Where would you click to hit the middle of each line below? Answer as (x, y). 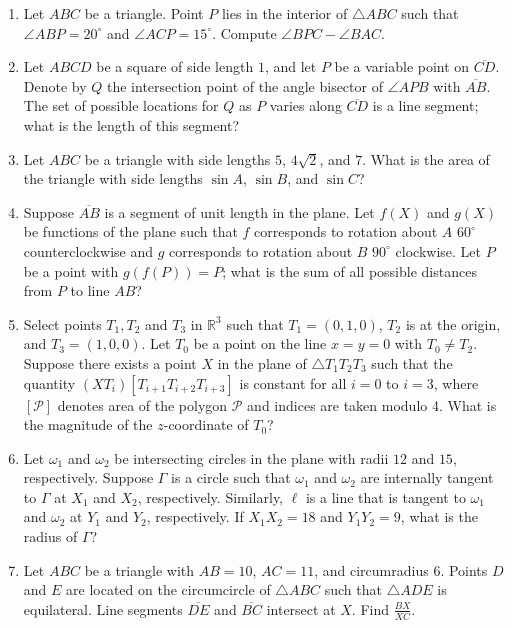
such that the (412, 362)
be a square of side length (175, 66)
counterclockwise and (88, 250)
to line (90, 290)
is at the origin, (453, 323)
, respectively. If (195, 516)
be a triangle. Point (144, 13)
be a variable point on (402, 66)
